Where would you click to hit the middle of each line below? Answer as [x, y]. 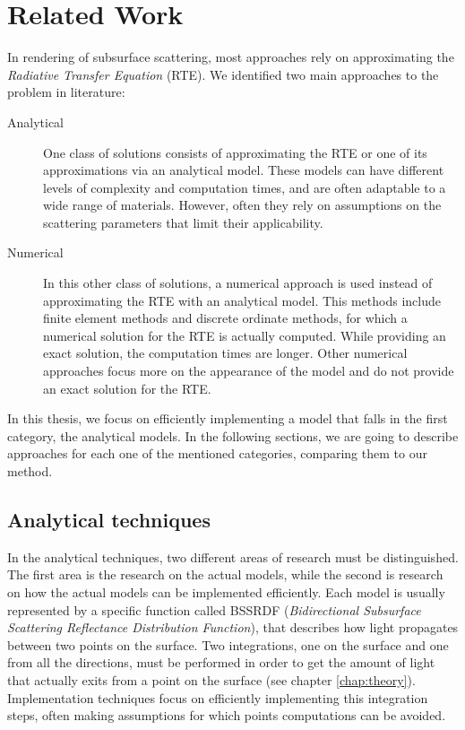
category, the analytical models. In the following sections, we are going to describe [233, 435]
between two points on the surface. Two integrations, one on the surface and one [228, 644]
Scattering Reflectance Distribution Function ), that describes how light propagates [233, 627]
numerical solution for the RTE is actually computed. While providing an [245, 335]
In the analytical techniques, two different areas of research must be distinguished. [233, 556]
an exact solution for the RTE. [127, 388]
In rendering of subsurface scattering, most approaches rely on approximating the [231, 57]
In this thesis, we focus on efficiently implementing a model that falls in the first [228, 418]
